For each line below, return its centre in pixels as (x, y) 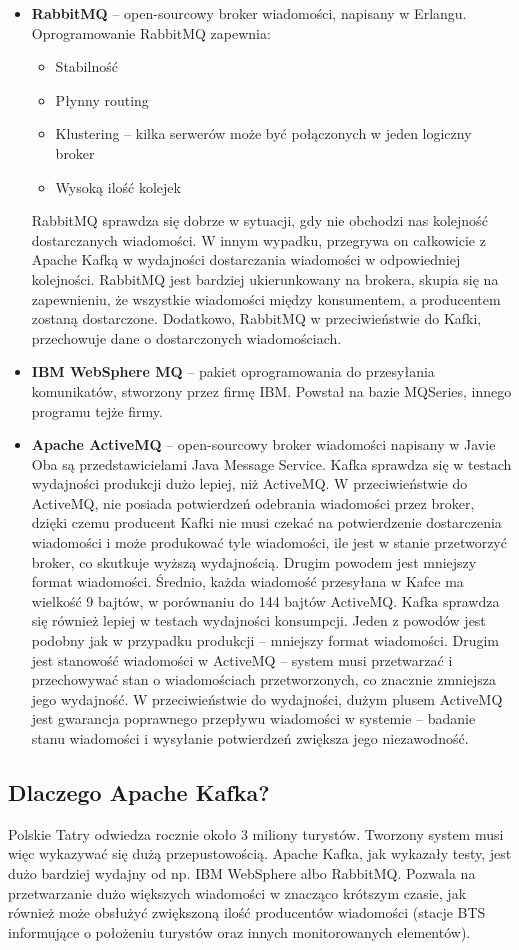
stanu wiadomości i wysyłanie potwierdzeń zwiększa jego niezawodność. (250, 738)
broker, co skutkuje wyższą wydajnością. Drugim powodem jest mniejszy (254, 561)
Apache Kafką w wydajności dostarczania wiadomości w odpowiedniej (246, 259)
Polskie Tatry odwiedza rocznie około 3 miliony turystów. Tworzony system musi (256, 833)
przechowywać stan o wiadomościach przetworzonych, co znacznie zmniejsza (263, 679)
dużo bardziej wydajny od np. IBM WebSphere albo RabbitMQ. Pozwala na (242, 872)
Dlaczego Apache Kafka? (139, 791)
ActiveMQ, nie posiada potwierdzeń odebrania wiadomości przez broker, (253, 502)
